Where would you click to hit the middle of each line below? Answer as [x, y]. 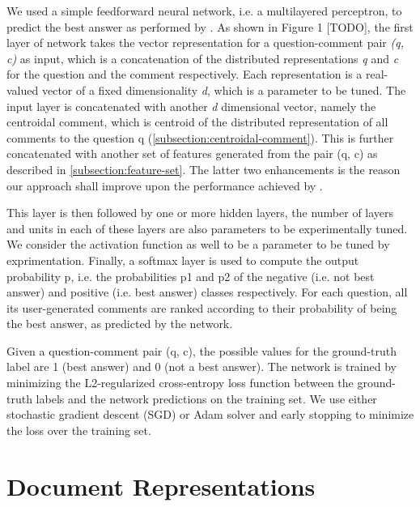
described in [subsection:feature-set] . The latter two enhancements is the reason [204, 169]
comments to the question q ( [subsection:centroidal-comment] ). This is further [200, 137]
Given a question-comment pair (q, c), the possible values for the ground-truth [202, 350]
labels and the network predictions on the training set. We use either [206, 398]
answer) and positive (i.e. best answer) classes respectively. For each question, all [207, 292]
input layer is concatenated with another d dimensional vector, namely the [191, 106]
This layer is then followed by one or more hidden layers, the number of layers [200, 213]
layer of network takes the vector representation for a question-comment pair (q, [205, 43]
